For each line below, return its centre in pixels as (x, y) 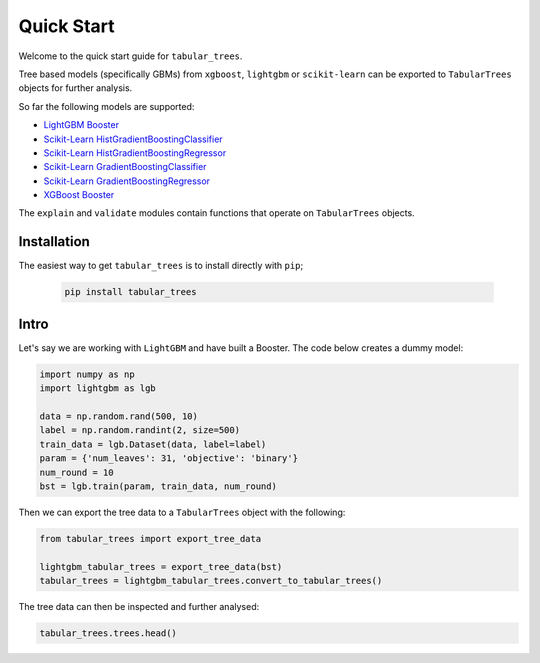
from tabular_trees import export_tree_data (150, 538)
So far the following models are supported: (106, 106)
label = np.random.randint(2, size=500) (139, 430)
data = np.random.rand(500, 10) (119, 416)
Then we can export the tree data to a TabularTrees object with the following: (182, 512)
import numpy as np (87, 374)
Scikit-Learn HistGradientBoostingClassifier (133, 139)
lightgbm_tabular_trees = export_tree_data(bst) (161, 566)
